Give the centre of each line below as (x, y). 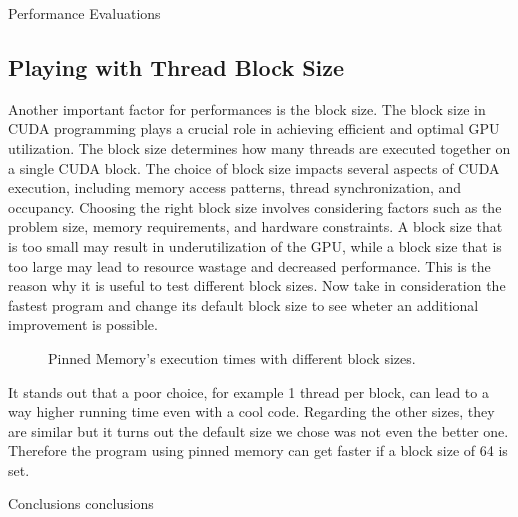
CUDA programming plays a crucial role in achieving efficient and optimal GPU (254, 128)
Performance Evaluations (84, 13)
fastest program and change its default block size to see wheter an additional (243, 304)
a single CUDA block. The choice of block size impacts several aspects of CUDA (254, 167)
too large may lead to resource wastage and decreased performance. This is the (249, 265)
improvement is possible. (83, 324)
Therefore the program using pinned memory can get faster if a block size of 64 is (258, 450)
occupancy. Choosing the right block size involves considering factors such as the (255, 206)
